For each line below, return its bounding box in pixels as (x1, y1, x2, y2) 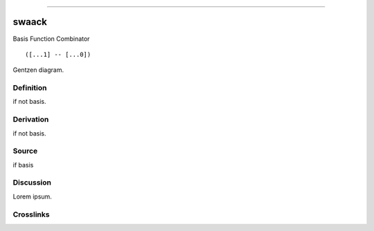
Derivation (12, 115, 49, 124)
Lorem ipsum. (12, 192, 52, 201)
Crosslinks (12, 210, 50, 219)
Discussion (12, 178, 52, 187)
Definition (12, 83, 47, 93)
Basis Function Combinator (12, 35, 90, 43)
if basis (12, 160, 34, 169)
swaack (12, 16, 48, 28)
